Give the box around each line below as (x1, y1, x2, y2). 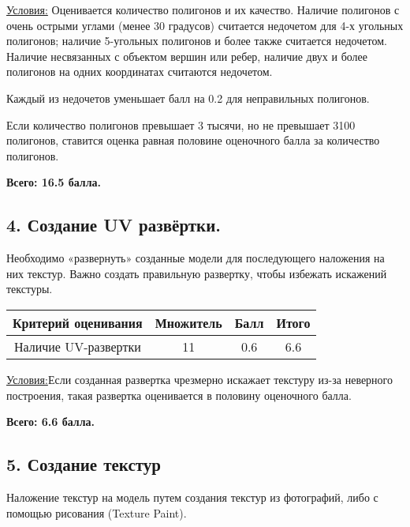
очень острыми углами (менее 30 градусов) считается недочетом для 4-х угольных (6, 17, 404, 33)
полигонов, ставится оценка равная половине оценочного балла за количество (6, 132, 380, 149)
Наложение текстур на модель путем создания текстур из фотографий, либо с (6, 488, 378, 505)
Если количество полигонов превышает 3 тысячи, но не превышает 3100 (6, 116, 356, 133)
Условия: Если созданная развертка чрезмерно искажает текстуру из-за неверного (6, 371, 393, 387)
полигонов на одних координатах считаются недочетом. (6, 63, 273, 80)
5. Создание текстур (6, 452, 161, 476)
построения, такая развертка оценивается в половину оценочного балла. (6, 386, 352, 403)
